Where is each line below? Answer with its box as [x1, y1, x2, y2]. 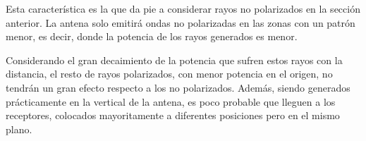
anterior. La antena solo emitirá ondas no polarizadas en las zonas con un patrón [6, 15, 355, 30]
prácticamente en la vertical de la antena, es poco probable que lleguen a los [6, 94, 336, 109]
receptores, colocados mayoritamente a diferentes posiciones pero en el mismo [6, 108, 340, 123]
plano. [6, 121, 32, 136]
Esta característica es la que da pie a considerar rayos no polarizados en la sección [6, 1, 360, 16]
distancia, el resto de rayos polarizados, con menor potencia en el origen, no [6, 66, 333, 81]
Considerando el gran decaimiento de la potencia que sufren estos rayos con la [6, 52, 343, 67]
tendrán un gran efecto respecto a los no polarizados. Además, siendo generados [6, 80, 350, 94]
